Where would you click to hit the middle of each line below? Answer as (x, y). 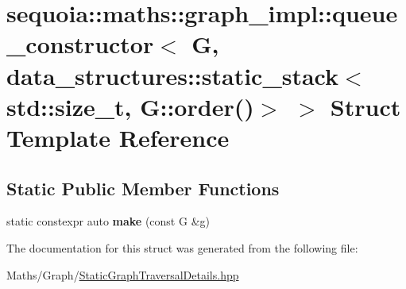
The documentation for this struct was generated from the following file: (182, 247)
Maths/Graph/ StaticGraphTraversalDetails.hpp (123, 274)
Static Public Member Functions (143, 188)
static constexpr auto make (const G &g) (108, 221)
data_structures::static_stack (173, 75)
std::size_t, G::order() (130, 106)
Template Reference (118, 137)
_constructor (80, 44)
